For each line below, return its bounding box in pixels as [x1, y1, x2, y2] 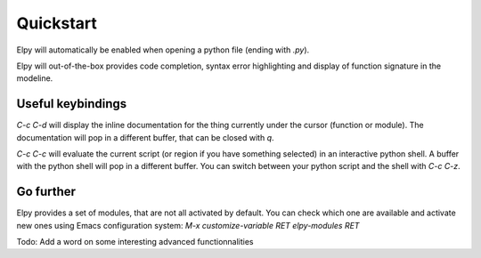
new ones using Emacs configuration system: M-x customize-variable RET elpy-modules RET [16, 220, 360, 230]
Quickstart [16, 13, 98, 33]
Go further [16, 184, 76, 199]
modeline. [16, 73, 53, 84]
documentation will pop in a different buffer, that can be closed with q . [16, 132, 275, 142]
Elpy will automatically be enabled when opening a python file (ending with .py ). [16, 44, 310, 55]
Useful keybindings [16, 96, 127, 111]
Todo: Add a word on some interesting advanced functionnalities [16, 237, 254, 247]
